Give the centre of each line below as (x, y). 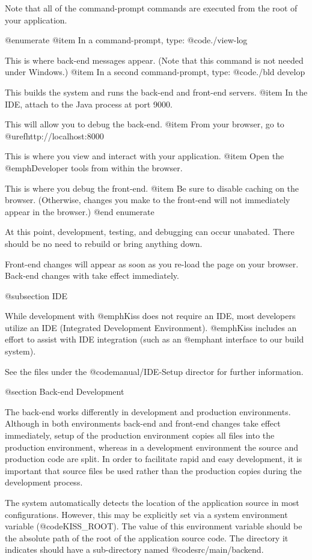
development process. (44, 482)
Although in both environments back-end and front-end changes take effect (143, 423)
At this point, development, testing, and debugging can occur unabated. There (150, 232)
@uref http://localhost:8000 (54, 135)
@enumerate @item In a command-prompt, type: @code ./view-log (126, 40)
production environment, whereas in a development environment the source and (152, 447)
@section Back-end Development (65, 391)
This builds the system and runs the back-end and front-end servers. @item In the (156, 92)
